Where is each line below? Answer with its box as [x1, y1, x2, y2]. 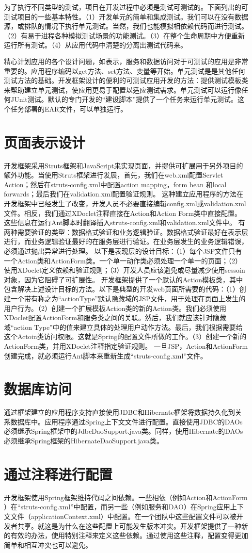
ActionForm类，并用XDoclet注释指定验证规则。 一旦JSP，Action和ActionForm [4, 341, 248, 351]
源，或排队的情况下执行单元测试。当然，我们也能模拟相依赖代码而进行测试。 [4, 21, 248, 31]
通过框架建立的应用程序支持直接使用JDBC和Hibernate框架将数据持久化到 [4, 407, 235, 417]
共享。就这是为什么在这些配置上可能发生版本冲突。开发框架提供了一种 [17, 520, 241, 531]
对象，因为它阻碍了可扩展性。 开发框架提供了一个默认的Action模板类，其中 [4, 274, 243, 284]
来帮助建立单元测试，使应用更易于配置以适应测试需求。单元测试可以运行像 [4, 84, 241, 95]
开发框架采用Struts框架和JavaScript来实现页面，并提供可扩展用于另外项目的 [4, 160, 243, 170]
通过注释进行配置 [4, 464, 113, 484]
